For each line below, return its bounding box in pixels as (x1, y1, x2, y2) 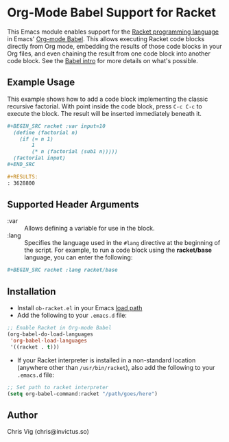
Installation (7, 286, 56, 297)
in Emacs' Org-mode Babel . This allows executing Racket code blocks (7, 34, 205, 43)
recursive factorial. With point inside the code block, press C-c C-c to (7, 102, 202, 110)
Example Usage (7, 77, 75, 89)
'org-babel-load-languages (10, 337, 88, 344)
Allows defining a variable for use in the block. (24, 224, 156, 233)
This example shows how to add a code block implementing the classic (7, 95, 208, 103)
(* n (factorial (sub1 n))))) (32, 148, 118, 155)
